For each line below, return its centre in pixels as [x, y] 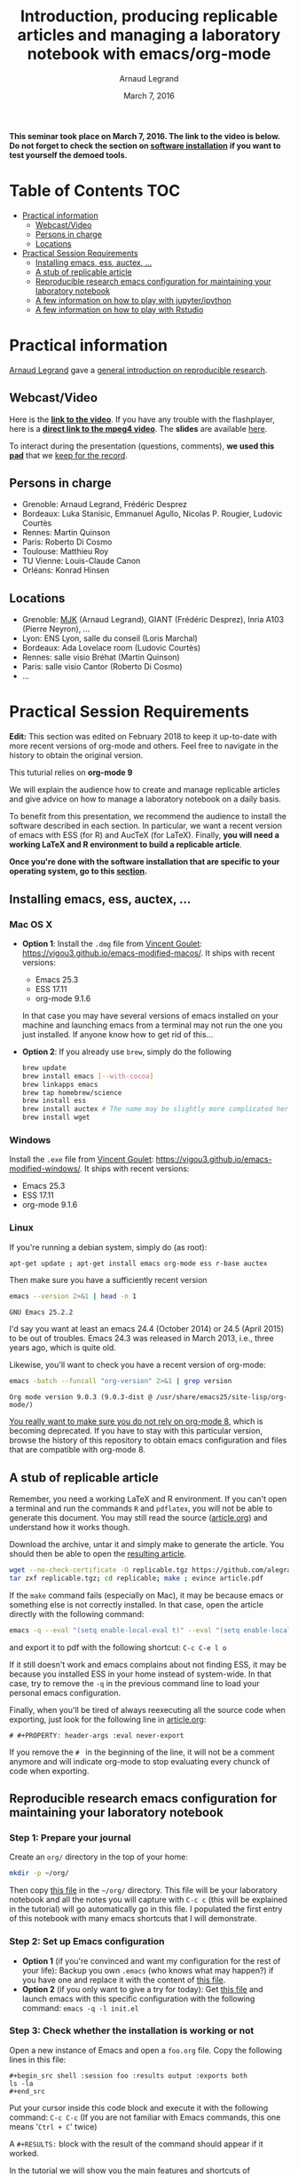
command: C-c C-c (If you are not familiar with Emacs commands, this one [145, 2117]
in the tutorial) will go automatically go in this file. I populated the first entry [146, 1909]
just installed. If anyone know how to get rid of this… [118, 1034]
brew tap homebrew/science [72, 1092]
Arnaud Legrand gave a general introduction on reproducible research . [138, 370]
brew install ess [54, 1101]
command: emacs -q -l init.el [80, 2008]
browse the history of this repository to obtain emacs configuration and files [148, 1440]
